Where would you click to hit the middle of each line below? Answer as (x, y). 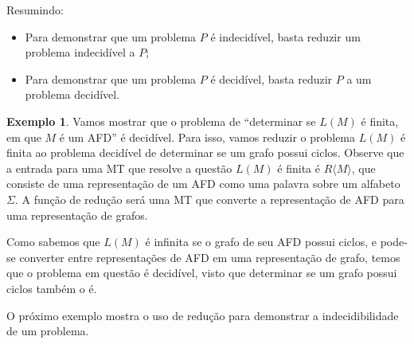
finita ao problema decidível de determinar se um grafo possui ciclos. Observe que (205, 152)
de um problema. (48, 331)
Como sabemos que (53, 242)
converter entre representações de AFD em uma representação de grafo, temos (210, 257)
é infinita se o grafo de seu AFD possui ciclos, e (261, 242)
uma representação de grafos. (77, 215)
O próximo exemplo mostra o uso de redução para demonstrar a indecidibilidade (203, 315)
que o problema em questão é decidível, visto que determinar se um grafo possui (202, 273)
